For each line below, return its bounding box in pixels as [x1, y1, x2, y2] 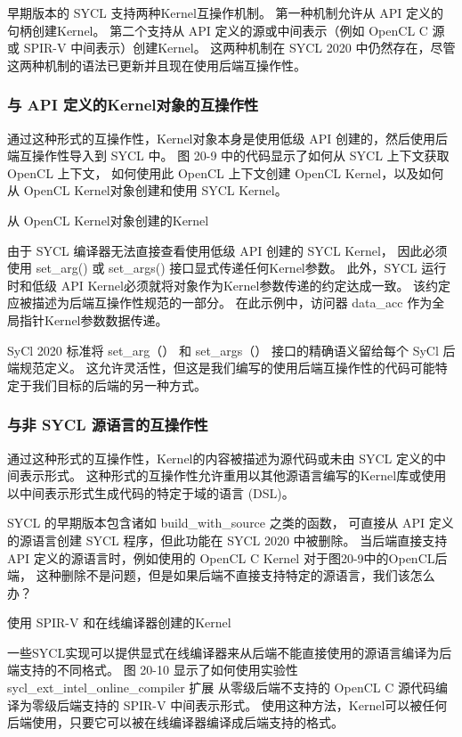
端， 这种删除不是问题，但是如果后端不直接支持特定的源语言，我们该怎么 [7, 566, 435, 585]
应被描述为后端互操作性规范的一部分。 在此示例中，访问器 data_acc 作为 [7, 293, 433, 312]
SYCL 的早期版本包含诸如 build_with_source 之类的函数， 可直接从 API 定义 [7, 513, 454, 532]
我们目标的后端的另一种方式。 [31, 375, 207, 394]
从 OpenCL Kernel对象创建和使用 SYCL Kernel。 [7, 181, 288, 200]
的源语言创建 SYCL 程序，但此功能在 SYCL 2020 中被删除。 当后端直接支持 [7, 530, 448, 549]
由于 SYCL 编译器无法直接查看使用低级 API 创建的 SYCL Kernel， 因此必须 [7, 241, 448, 259]
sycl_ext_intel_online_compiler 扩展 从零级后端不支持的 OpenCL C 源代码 [7, 678, 435, 697]
